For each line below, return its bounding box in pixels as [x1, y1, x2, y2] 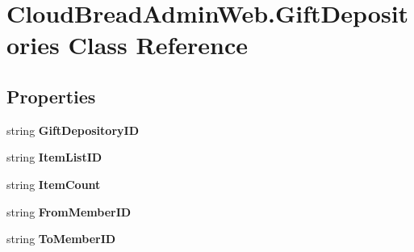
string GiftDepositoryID [6, 121, 139, 138]
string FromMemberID [6, 203, 132, 220]
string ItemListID [6, 149, 102, 166]
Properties [6, 83, 96, 108]
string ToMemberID [6, 230, 116, 247]
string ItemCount [6, 175, 101, 192]
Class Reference [68, 28, 248, 61]
